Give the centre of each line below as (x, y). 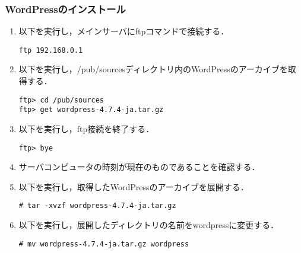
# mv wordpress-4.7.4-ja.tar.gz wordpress (104, 244)
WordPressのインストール (65, 9)
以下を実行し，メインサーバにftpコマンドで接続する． (124, 31)
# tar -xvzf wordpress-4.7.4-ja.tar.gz (97, 206)
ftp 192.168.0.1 (51, 50)
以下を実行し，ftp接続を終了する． (86, 128)
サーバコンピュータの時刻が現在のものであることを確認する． (139, 167)
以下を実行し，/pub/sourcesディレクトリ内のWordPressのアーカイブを (153, 69)
